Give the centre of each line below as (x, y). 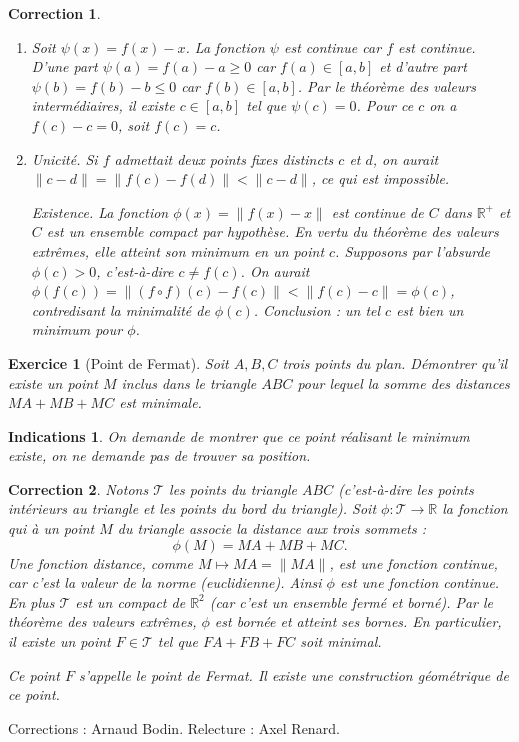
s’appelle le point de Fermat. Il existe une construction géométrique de (293, 674)
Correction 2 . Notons (78, 488)
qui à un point (51, 528)
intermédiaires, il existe (103, 105)
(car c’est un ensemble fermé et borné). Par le (351, 601)
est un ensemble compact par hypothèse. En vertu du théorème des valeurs (272, 231)
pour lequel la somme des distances (403, 382)
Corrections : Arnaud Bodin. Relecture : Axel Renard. (174, 727)
